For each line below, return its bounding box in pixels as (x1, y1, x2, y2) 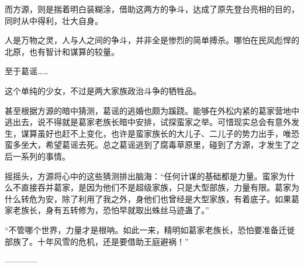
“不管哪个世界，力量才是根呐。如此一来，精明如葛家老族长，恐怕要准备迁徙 (5, 223, 295, 235)
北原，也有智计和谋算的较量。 (5, 45, 119, 57)
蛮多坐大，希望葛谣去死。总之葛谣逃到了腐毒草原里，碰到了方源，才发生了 (5, 138, 291, 151)
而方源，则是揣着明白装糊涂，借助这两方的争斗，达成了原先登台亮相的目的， (5, 3, 299, 15)
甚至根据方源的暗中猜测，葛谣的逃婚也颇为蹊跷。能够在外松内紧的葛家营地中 (5, 104, 299, 116)
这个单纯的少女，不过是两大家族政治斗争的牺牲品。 (5, 84, 201, 96)
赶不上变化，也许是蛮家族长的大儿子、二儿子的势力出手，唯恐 (61, 127, 299, 139)
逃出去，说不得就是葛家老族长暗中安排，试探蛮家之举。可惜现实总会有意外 (5, 116, 291, 128)
